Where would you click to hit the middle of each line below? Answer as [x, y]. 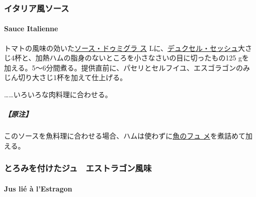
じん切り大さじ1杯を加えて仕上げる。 [66, 77]
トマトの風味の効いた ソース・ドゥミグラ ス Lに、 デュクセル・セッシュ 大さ [128, 48]
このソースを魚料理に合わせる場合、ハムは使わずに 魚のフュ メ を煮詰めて [125, 136]
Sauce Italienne [31, 28]
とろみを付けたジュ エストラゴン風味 [78, 168]
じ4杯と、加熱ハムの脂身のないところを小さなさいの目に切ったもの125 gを [127, 58]
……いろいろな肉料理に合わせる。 [58, 94]
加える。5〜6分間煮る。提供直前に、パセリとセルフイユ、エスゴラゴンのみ [127, 67]
